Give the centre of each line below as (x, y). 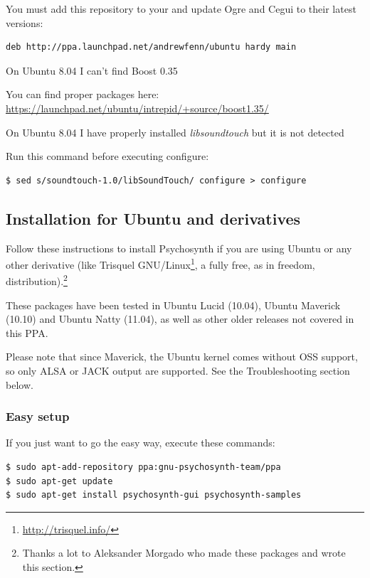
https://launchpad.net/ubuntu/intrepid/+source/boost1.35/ (137, 108)
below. (20, 384)
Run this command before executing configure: (107, 156)
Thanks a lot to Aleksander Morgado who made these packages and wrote (184, 553)
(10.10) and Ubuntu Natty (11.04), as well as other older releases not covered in (180, 319)
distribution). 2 (37, 280)
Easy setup (38, 416)
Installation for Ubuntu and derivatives (153, 218)
